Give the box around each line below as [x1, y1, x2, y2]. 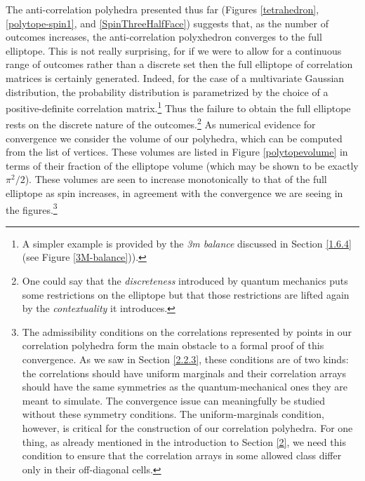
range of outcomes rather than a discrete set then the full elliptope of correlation [6, 57, 353, 72]
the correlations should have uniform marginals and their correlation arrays [22, 365, 346, 380]
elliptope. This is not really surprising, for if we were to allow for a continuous [6, 43, 342, 57]
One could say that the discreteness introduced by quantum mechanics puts [22, 273, 348, 288]
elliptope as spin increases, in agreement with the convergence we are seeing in [6, 186, 343, 201]
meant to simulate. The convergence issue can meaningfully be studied [22, 393, 325, 407]
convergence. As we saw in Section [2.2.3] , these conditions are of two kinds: [22, 352, 349, 367]
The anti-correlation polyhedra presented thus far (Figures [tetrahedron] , [6, 2, 319, 16]
